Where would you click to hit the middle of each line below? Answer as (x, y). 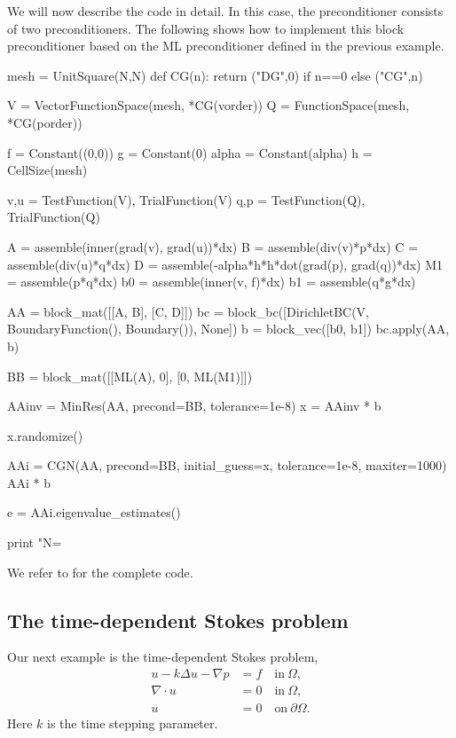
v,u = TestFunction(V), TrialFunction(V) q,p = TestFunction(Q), (186, 199)
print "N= (35, 542)
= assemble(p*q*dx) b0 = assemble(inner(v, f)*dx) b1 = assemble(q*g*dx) (212, 282)
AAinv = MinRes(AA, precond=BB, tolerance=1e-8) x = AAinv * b (194, 406)
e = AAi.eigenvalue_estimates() (94, 512)
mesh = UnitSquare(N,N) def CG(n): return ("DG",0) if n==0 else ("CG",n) (215, 75)
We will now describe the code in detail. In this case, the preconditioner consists (225, 11)
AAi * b (29, 482)
